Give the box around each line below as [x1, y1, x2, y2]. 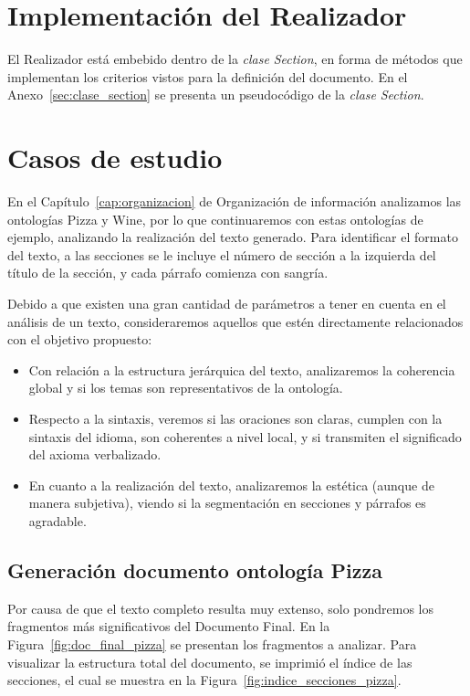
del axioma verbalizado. [28, 445, 162, 464]
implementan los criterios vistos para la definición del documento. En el [7, 67, 408, 86]
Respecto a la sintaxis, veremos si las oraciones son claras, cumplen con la [28, 408, 443, 427]
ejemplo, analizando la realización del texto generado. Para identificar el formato [7, 227, 458, 247]
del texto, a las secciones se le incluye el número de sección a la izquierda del [7, 245, 436, 264]
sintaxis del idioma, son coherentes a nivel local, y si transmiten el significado [28, 427, 462, 446]
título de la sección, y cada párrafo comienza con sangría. [7, 263, 329, 282]
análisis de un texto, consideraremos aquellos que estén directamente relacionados [7, 311, 464, 331]
